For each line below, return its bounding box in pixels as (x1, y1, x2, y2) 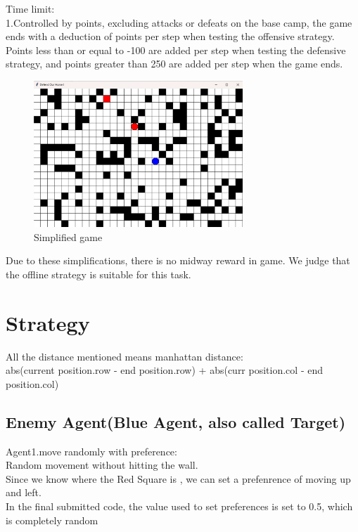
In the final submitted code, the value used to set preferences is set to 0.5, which (6, 498, 353, 513)
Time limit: (6, 1, 55, 15)
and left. (6, 485, 41, 500)
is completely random (6, 512, 98, 527)
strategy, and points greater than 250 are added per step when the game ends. (6, 56, 343, 71)
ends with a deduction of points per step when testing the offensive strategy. (6, 29, 335, 44)
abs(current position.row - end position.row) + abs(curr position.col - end (6, 363, 323, 377)
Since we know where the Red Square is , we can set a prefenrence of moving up (6, 471, 351, 486)
